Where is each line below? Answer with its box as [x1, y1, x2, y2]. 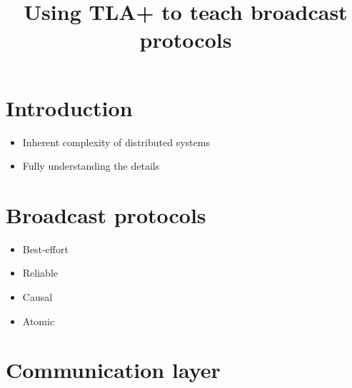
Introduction [6, 93, 133, 122]
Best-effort [22, 241, 69, 256]
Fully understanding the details [22, 158, 160, 173]
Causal [22, 290, 53, 304]
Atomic [22, 313, 55, 328]
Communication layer [6, 355, 221, 384]
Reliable [22, 265, 58, 280]
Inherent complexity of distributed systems [22, 134, 210, 149]
